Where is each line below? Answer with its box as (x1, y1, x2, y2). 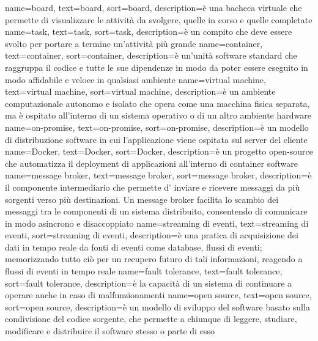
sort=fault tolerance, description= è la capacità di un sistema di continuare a (5, 276, 292, 289)
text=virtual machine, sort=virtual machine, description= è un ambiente (5, 85, 276, 98)
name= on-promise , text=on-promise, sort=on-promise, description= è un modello (5, 120, 309, 133)
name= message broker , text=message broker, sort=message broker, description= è (5, 169, 312, 182)
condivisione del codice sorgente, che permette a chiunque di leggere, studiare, (5, 312, 297, 325)
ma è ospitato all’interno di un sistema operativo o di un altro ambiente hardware (5, 109, 311, 122)
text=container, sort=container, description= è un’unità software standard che (5, 49, 297, 62)
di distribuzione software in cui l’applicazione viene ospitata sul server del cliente (5, 133, 308, 145)
